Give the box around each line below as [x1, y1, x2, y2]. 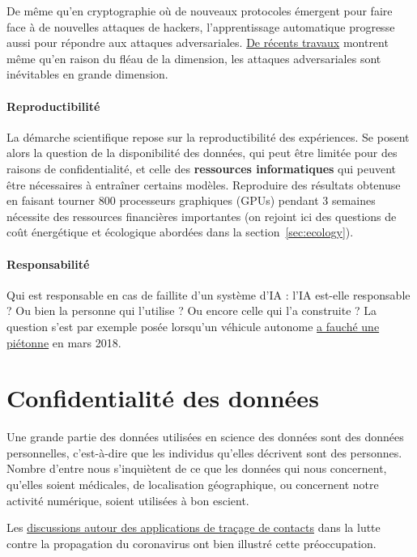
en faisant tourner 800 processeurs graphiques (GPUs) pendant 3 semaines [6, 192, 376, 209]
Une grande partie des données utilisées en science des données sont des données [6, 428, 404, 445]
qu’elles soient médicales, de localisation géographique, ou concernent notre [6, 476, 379, 492]
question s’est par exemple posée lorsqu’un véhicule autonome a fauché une [6, 317, 380, 334]
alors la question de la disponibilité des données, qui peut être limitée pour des [6, 144, 398, 161]
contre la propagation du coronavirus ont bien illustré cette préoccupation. [6, 534, 377, 551]
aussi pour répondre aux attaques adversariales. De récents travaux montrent [6, 34, 389, 51]
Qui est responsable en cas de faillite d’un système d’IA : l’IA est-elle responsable [6, 286, 411, 303]
